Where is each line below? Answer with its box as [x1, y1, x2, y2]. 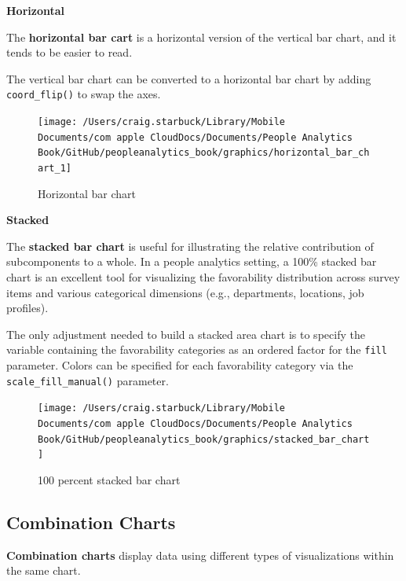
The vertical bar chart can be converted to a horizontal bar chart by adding [6, 70, 371, 86]
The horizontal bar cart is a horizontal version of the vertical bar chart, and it [6, 28, 397, 45]
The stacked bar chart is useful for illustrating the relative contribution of [6, 237, 374, 254]
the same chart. [6, 562, 81, 579]
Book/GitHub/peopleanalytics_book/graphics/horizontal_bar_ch [38, 147, 370, 159]
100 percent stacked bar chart [38, 471, 181, 487]
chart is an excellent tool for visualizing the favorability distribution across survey [6, 269, 401, 285]
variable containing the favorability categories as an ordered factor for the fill [6, 341, 387, 358]
